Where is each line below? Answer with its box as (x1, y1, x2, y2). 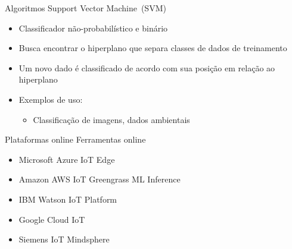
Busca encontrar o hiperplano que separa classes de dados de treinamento (18, 42, 287, 54)
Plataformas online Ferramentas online (5, 133, 146, 146)
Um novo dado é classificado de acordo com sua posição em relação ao (18, 61, 275, 74)
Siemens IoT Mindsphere (18, 233, 110, 245)
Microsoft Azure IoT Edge (18, 153, 115, 165)
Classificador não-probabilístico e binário (18, 21, 168, 34)
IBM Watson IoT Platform (18, 193, 117, 205)
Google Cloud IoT (18, 213, 85, 225)
